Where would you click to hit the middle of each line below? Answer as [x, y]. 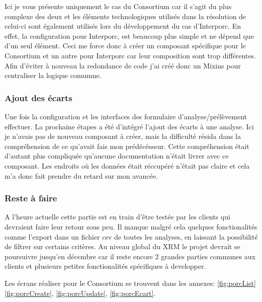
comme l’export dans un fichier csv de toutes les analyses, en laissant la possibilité [131, 236]
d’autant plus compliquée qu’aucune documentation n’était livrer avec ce [117, 156]
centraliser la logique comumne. [53, 75]
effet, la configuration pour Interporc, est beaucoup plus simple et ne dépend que [129, 35]
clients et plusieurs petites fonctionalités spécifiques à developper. [105, 266]
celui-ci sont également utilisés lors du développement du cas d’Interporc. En [123, 26]
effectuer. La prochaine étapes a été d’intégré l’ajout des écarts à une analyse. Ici [129, 126]
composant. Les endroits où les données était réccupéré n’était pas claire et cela [127, 165]
